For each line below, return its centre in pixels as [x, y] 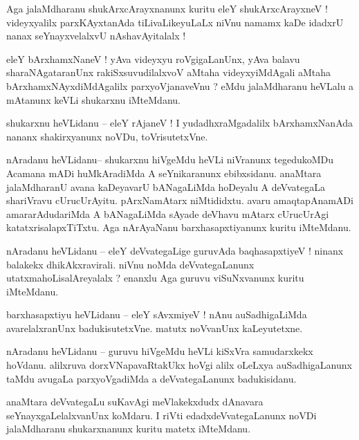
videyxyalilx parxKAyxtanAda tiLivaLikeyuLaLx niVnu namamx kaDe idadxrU [175, 22]
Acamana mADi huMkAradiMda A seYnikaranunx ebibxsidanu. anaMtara [164, 173]
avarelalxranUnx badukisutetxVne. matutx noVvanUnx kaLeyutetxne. [155, 328]
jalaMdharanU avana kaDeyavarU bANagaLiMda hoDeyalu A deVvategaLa [166, 186]
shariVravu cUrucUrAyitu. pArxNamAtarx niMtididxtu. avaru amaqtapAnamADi [180, 200]
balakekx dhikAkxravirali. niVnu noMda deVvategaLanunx [130, 264]
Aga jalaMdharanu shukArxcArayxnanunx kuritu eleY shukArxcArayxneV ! [167, 8]
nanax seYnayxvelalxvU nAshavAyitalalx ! [96, 36]
